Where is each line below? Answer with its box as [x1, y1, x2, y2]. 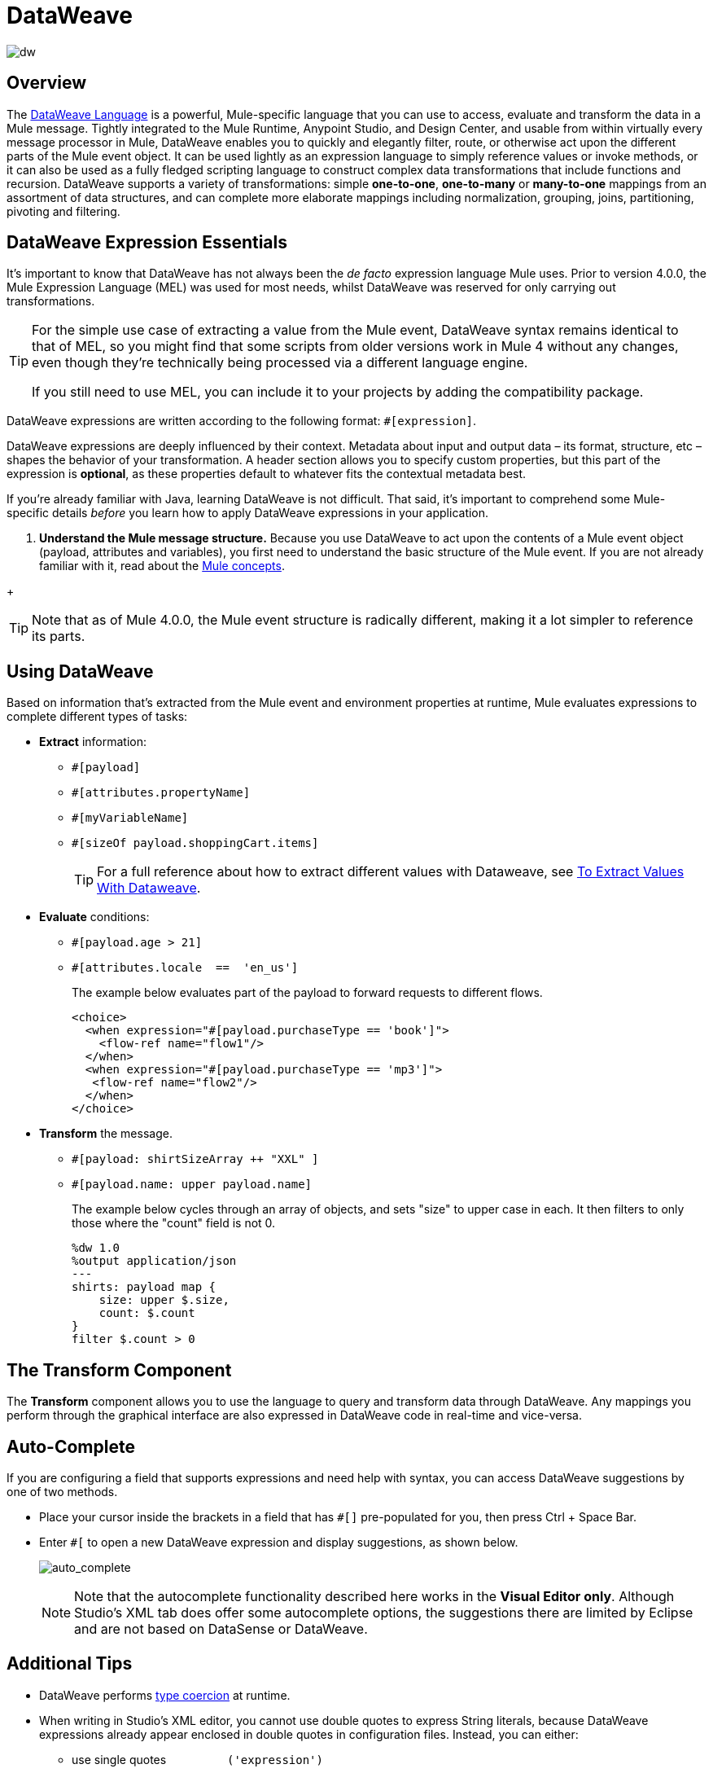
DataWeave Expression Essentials [7, 232, 288, 253]
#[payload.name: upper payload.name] [72, 1178, 313, 1192]
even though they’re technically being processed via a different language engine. [32, 354, 528, 371]
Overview [7, 72, 87, 94]
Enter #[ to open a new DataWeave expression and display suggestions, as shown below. [39, 1534, 518, 1549]
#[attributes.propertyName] [72, 786, 251, 800]
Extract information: [39, 735, 147, 749]
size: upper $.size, [98, 1293, 230, 1307]
